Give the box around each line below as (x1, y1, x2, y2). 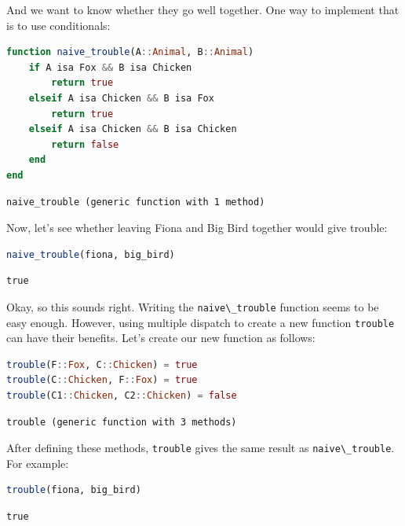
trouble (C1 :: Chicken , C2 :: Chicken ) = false (6, 390, 237, 401)
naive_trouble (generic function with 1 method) (6, 196, 265, 208)
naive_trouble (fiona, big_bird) (6, 248, 175, 260)
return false (51, 138, 119, 150)
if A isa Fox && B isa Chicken (28, 61, 192, 73)
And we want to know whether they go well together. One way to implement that (6, 2, 400, 17)
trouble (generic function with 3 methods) (6, 416, 237, 428)
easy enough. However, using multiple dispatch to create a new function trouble (6, 314, 395, 330)
